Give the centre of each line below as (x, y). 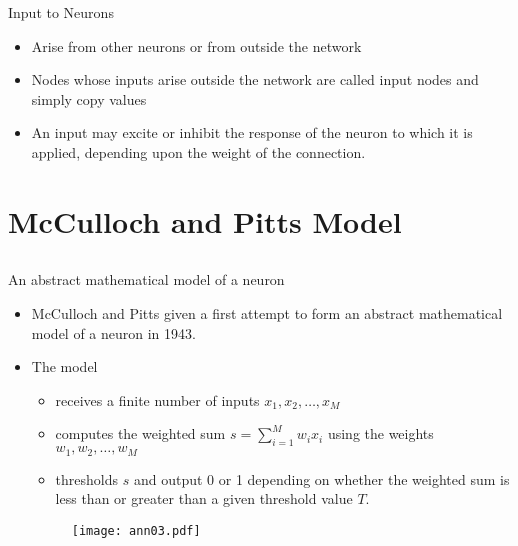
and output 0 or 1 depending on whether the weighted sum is (321, 478)
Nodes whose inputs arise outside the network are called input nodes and (255, 79)
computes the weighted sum (140, 433)
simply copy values (89, 98)
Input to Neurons (61, 12)
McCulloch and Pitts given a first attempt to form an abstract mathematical (267, 312)
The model (64, 366)
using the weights (380, 433)
